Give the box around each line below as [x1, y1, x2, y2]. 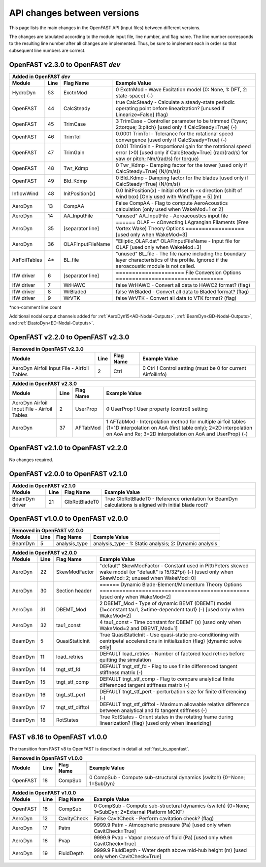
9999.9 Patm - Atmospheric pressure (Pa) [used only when [94, 822, 231, 828]
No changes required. [9, 457, 54, 463]
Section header [56, 588, 92, 594]
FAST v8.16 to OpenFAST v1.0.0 [9, 733, 107, 741]
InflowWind [12, 190, 39, 197]
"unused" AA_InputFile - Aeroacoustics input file [115, 212, 229, 219]
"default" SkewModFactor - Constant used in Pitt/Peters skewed [99, 562, 249, 569]
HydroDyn [12, 89, 36, 96]
